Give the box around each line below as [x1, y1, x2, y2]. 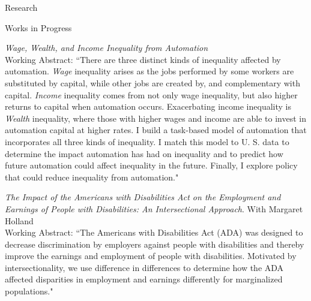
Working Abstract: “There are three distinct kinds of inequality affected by [5, 53, 281, 65]
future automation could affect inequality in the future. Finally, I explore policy [5, 159, 298, 171]
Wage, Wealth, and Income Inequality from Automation [5, 41, 208, 54]
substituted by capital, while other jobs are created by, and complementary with [5, 76, 300, 89]
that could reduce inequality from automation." [5, 170, 179, 183]
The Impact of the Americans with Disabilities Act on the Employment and [5, 191, 281, 203]
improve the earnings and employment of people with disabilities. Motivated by [5, 249, 297, 262]
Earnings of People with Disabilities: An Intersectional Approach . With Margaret [5, 202, 303, 215]
